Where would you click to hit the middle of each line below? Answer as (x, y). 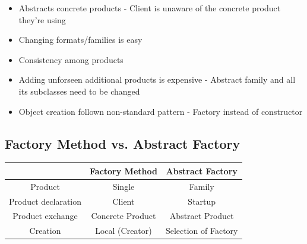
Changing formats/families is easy (80, 40)
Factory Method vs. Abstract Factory (123, 143)
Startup (202, 201)
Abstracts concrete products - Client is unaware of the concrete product (150, 8)
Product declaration (45, 201)
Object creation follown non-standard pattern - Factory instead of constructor (161, 111)
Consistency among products (71, 59)
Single (124, 186)
